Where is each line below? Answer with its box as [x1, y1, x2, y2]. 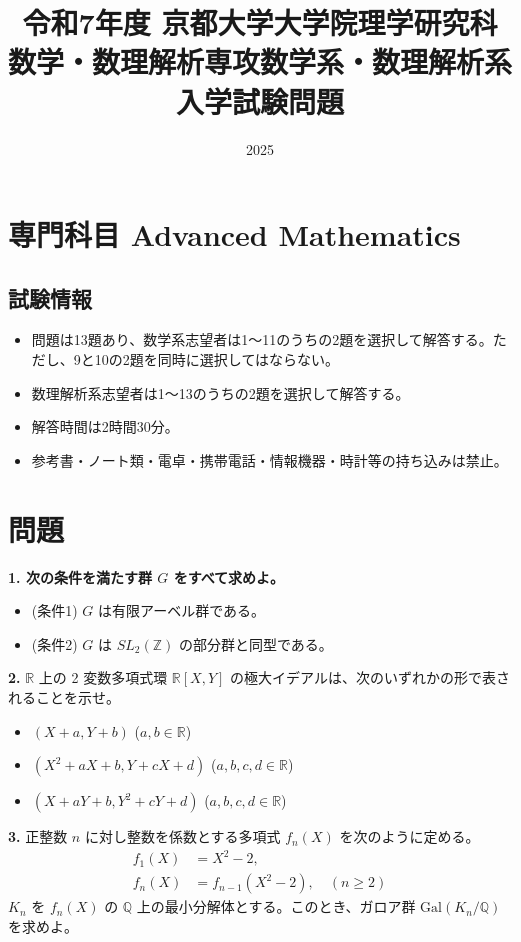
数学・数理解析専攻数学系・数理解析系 [8, 41, 513, 82]
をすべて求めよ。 [173, 566, 285, 587]
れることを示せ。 [8, 686, 120, 707]
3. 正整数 [8, 826, 68, 847]
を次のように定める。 [339, 826, 480, 847]
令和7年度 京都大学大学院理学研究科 [22, 2, 498, 43]
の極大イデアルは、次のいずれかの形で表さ [230, 667, 510, 688]
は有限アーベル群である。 [98, 600, 266, 621]
